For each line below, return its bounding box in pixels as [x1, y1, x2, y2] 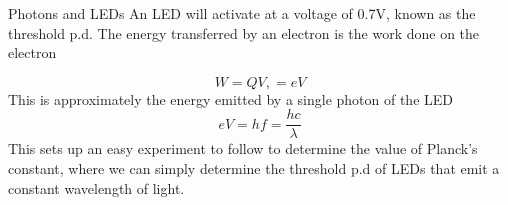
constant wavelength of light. [8, 177, 185, 198]
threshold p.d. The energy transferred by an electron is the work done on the [8, 22, 480, 43]
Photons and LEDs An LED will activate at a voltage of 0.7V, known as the [8, 3, 476, 23]
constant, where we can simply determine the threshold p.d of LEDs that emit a [8, 158, 500, 179]
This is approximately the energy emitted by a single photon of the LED [8, 88, 454, 109]
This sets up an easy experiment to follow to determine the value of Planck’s [8, 138, 478, 159]
